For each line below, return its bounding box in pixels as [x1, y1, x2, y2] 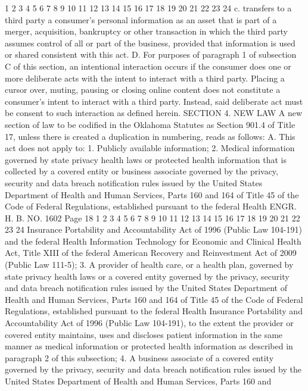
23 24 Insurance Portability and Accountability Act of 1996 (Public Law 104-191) [5, 223, 302, 236]
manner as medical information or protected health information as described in [5, 340, 293, 352]
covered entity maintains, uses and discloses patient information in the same [5, 328, 283, 340]
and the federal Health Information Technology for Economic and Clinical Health [5, 234, 301, 247]
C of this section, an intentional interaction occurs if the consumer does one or [5, 60, 291, 72]
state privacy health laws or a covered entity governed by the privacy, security [5, 270, 290, 282]
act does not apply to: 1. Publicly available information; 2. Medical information [5, 142, 295, 154]
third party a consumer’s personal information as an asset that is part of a [5, 13, 277, 26]
